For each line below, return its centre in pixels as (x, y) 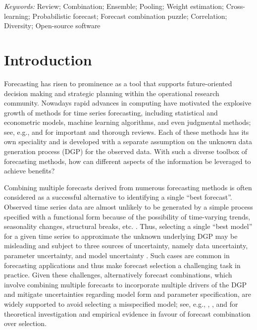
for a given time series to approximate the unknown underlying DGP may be (121, 236)
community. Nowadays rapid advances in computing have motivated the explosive (128, 103)
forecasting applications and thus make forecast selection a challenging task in (122, 265)
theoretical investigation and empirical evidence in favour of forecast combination (127, 313)
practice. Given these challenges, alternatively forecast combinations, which (118, 275)
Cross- (235, 6)
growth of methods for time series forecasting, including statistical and (111, 112)
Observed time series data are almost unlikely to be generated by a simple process (128, 207)
